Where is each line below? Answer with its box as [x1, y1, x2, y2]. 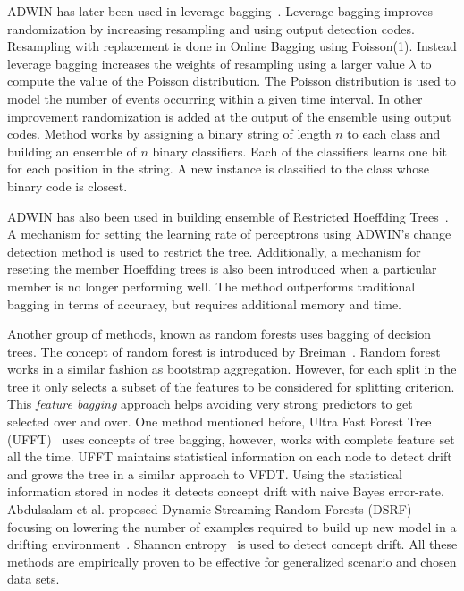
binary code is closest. [7, 176, 128, 195]
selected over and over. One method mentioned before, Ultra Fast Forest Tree [7, 412, 432, 431]
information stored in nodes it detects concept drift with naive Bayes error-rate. [7, 482, 444, 501]
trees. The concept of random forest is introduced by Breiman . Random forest [7, 342, 441, 360]
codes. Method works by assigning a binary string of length [7, 124, 332, 143]
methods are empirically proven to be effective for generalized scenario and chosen [7, 552, 457, 570]
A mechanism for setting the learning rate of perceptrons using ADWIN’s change [7, 224, 451, 243]
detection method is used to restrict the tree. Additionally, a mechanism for [7, 241, 421, 260]
